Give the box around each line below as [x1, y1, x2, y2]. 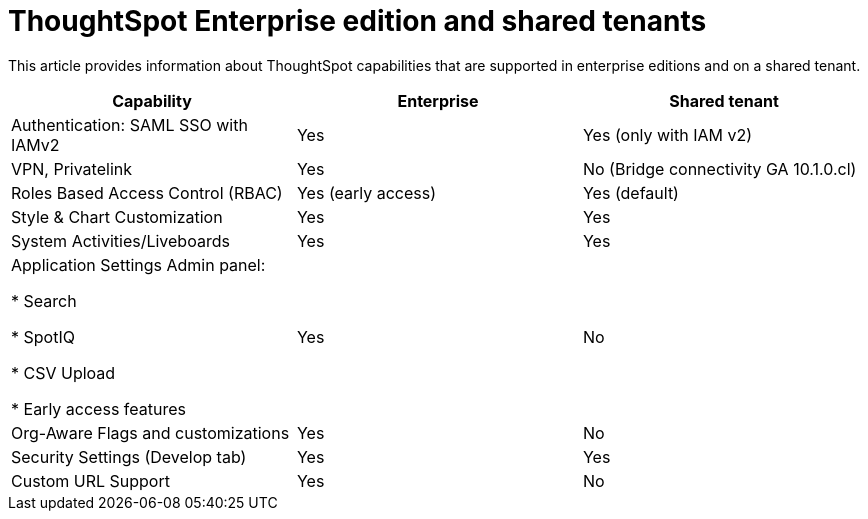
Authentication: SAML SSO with [11, 114, 248, 135]
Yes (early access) [296, 182, 437, 203]
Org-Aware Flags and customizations [11, 422, 290, 443]
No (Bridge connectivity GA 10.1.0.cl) [582, 158, 857, 179]
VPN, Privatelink [11, 158, 132, 179]
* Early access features [11, 398, 186, 419]
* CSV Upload [11, 362, 116, 383]
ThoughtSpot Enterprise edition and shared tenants [8, 4, 707, 38]
